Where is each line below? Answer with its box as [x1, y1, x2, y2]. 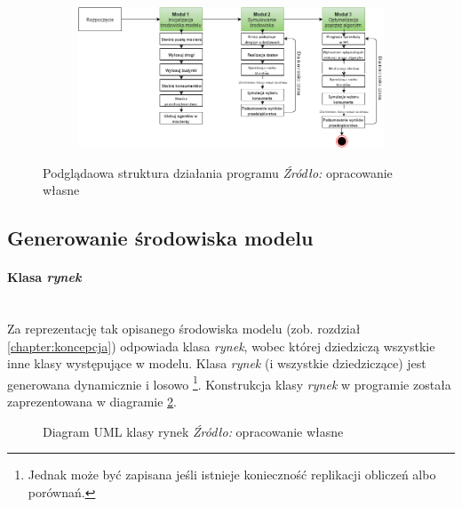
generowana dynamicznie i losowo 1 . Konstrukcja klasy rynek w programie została [7, 372, 451, 393]
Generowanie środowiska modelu [7, 224, 314, 252]
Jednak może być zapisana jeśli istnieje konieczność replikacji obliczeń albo [28, 465, 436, 484]
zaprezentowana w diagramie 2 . [7, 392, 178, 411]
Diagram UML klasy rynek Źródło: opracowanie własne [43, 422, 344, 440]
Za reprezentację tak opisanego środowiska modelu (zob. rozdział [7, 319, 361, 338]
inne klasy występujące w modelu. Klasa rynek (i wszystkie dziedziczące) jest [7, 354, 426, 373]
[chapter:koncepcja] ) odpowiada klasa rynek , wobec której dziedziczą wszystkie [7, 336, 435, 355]
